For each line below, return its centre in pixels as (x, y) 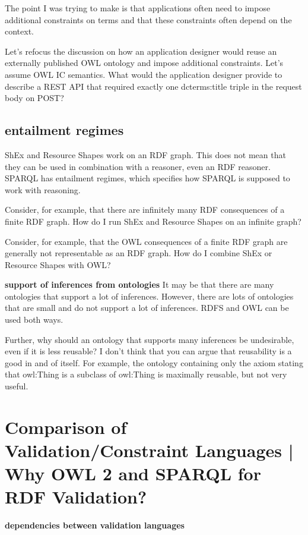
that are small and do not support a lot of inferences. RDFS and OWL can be (147, 308)
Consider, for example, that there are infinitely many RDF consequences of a (145, 210)
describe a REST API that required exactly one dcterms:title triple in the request (153, 86)
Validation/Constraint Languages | (149, 450)
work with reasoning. (43, 189)
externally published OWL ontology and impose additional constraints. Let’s (144, 63)
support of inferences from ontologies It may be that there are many (139, 284)
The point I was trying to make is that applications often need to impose (138, 8)
